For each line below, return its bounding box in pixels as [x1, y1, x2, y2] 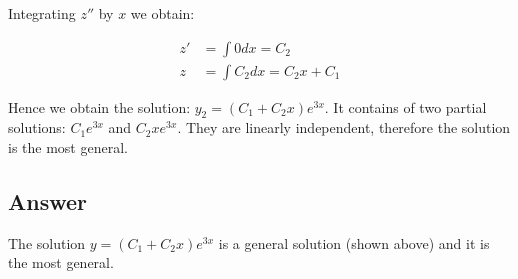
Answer [8, 186, 88, 217]
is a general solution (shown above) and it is [218, 232, 490, 253]
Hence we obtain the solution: [8, 96, 191, 117]
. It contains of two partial [324, 96, 487, 117]
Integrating [8, 3, 76, 23]
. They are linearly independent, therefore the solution [177, 117, 511, 138]
